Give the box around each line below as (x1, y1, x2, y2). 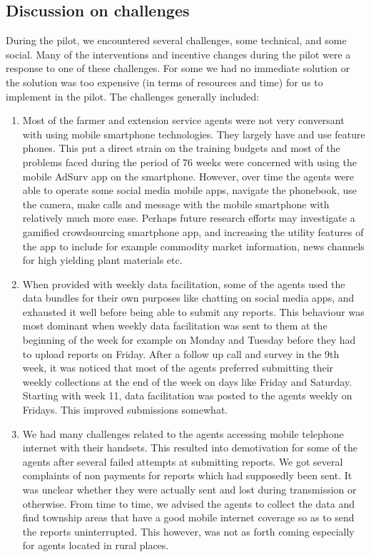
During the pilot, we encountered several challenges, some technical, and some (6, 33, 347, 48)
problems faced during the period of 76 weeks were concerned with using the (22, 154, 357, 169)
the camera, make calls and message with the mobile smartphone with (22, 196, 330, 211)
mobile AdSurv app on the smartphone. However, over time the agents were (22, 168, 355, 183)
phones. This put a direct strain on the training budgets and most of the (22, 140, 340, 155)
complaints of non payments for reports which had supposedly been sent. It (22, 468, 352, 483)
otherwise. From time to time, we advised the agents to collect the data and (22, 496, 355, 511)
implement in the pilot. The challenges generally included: (6, 88, 260, 103)
